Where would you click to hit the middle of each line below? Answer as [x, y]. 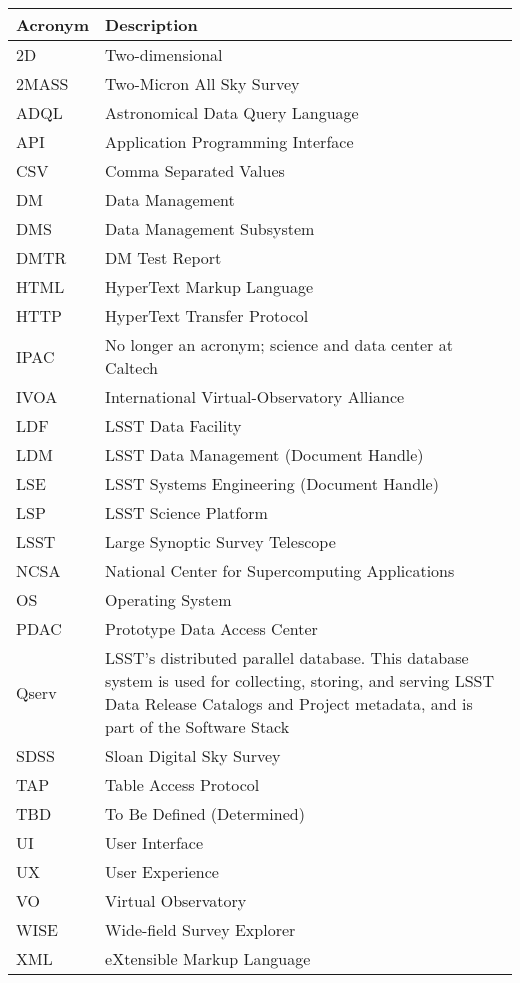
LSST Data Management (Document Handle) [264, 454]
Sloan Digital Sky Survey [193, 755]
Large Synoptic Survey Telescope [220, 541]
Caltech [131, 367]
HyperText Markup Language [209, 286]
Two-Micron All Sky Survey [202, 83]
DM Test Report [163, 257]
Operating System [168, 599]
